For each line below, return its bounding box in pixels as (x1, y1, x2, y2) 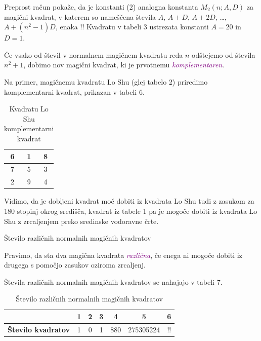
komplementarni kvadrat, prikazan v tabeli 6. (4, 86, 145, 97)
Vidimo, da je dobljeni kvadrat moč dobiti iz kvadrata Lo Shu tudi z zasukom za (4, 196, 254, 206)
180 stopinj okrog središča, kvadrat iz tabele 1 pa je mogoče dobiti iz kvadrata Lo (4, 205, 257, 216)
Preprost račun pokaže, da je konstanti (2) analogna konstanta (4, 2, 198, 12)
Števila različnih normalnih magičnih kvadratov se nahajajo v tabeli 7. (4, 276, 223, 287)
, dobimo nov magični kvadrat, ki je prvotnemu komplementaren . (23, 59, 225, 70)
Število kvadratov (8, 324, 70, 334)
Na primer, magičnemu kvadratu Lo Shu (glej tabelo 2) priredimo (4, 76, 208, 87)
